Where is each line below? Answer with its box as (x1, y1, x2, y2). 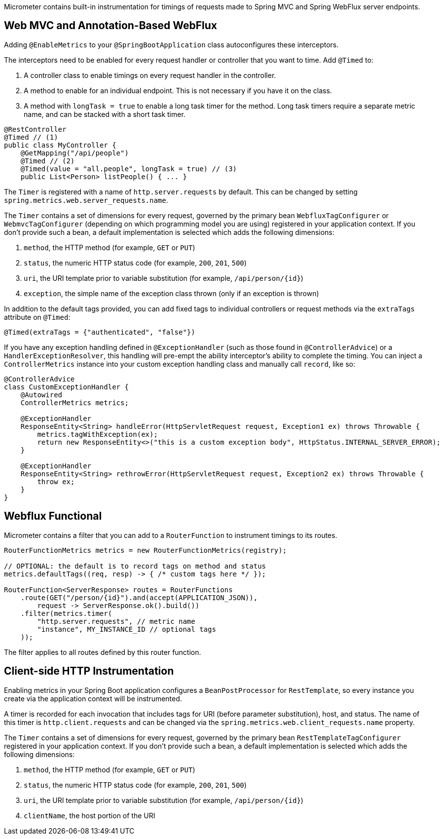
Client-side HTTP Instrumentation (4, 665, 174, 678)
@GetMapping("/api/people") (20, 149, 129, 157)
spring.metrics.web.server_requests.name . (4, 195, 168, 204)
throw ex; (37, 477, 75, 486)
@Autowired (20, 390, 63, 399)
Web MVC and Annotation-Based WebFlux (4, 19, 218, 32)
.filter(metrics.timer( (20, 609, 112, 617)
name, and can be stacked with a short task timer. (24, 110, 185, 118)
